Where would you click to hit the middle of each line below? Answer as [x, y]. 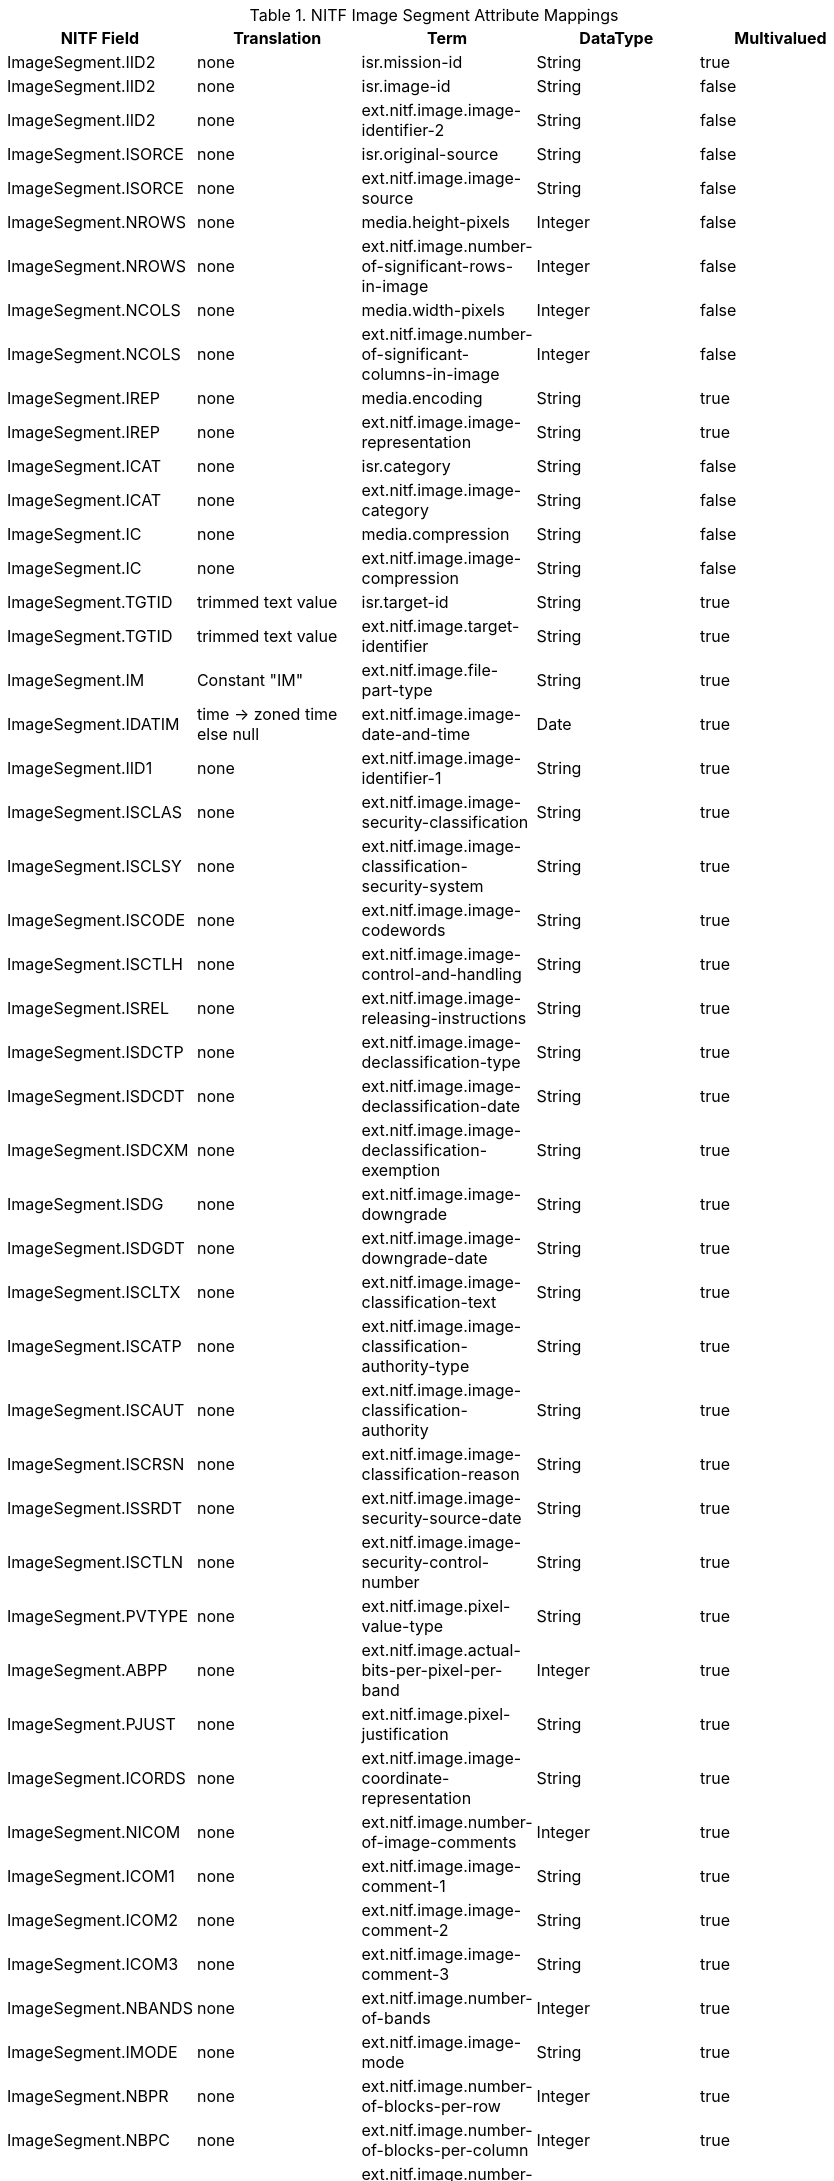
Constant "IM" [250, 680]
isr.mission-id [412, 62]
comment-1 [403, 1886]
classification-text [429, 1302]
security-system [422, 886]
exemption [401, 1170]
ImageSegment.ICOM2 [92, 1920]
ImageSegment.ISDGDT [96, 1248]
